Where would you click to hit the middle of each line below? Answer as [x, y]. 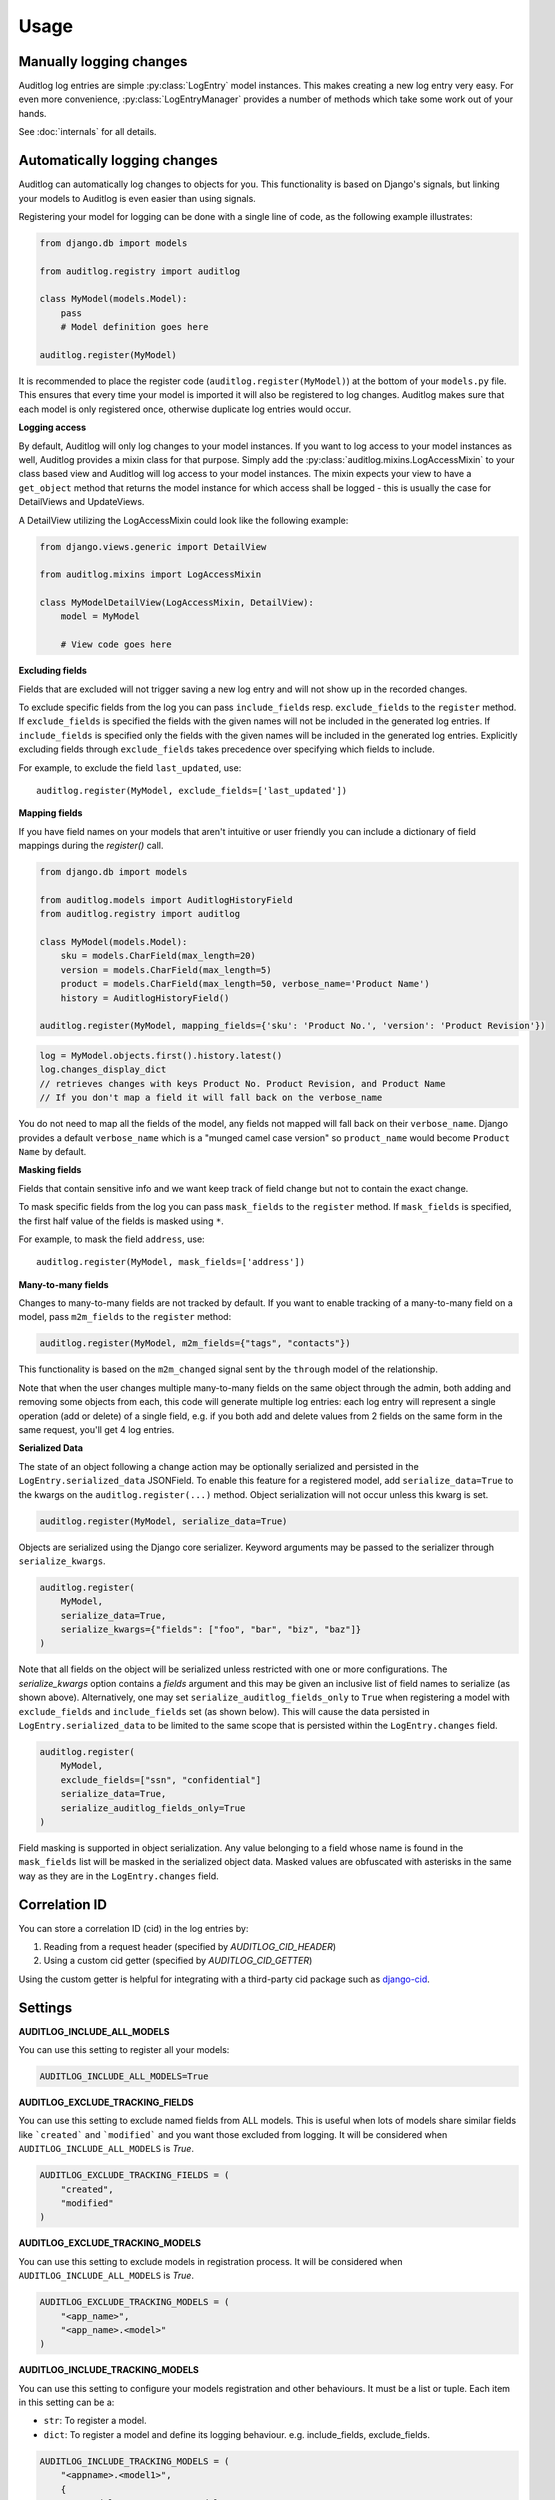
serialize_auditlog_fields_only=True [153, 1808]
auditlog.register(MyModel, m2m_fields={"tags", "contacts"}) [195, 1343]
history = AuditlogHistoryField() [145, 998]
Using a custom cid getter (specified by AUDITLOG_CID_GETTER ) [178, 1961]
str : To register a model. [95, 2421]
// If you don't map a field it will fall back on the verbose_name [211, 1098]
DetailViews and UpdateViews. [81, 502]
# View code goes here [116, 644]
